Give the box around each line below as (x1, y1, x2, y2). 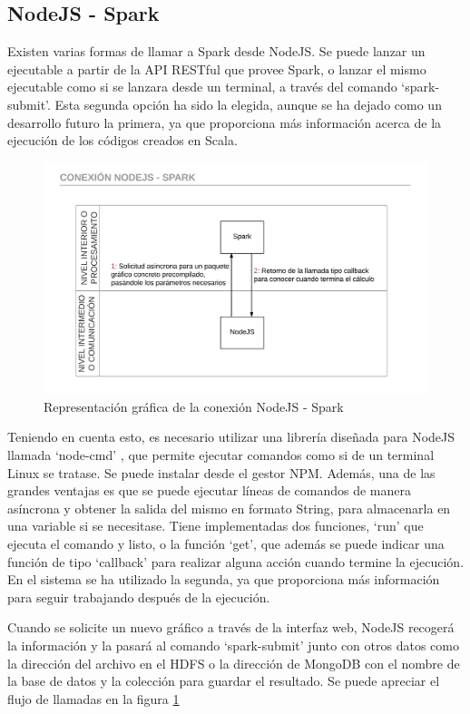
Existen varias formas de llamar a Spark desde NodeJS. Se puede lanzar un (7, 42, 426, 61)
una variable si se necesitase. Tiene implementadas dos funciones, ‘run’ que (7, 516, 424, 535)
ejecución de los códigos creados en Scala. (7, 131, 238, 150)
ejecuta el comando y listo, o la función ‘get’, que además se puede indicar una (7, 533, 445, 553)
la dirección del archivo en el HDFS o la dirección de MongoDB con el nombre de (7, 653, 460, 672)
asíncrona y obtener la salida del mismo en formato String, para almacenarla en (7, 498, 451, 517)
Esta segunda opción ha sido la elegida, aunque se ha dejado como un (54, 94, 442, 113)
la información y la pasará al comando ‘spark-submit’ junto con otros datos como (7, 635, 459, 654)
